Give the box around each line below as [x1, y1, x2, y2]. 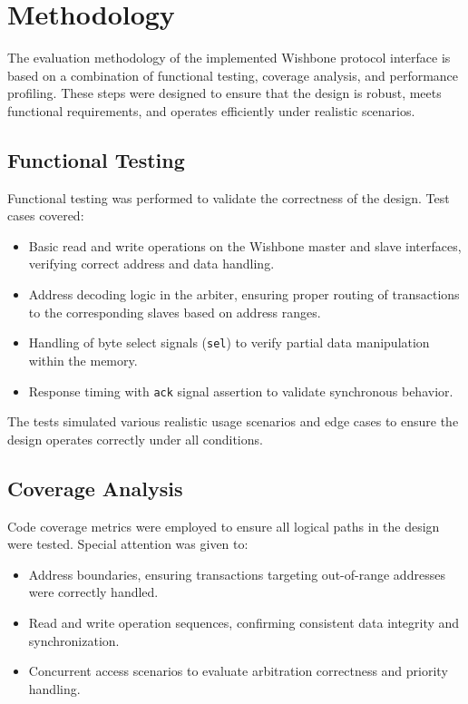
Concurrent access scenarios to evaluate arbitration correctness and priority [28, 661, 448, 680]
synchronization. [28, 631, 120, 650]
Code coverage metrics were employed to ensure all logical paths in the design [7, 516, 440, 535]
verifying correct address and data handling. [28, 254, 275, 273]
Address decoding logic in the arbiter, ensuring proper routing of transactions [28, 285, 460, 304]
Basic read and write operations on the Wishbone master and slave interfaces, [28, 236, 462, 255]
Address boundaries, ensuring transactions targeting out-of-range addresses [28, 564, 445, 583]
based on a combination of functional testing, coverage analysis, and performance [7, 65, 459, 84]
